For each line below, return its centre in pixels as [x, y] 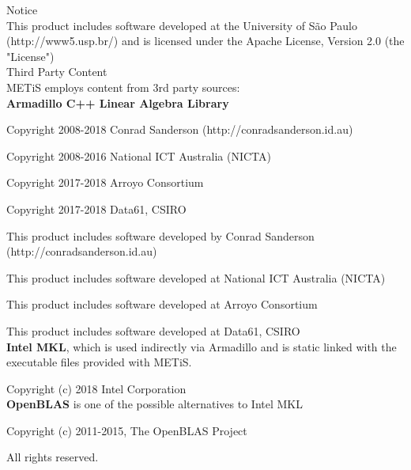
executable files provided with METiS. [99, 362]
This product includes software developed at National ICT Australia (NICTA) [196, 277]
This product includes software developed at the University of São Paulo [182, 25]
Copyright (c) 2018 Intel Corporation [96, 388]
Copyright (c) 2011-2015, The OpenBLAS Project [127, 430]
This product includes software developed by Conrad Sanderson [160, 235]
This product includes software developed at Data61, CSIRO [153, 330]
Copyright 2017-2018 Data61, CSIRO [96, 208]
